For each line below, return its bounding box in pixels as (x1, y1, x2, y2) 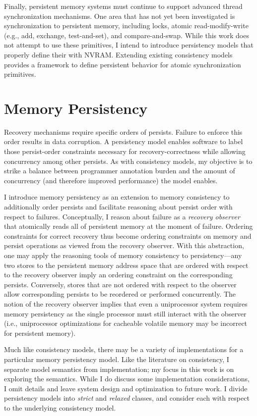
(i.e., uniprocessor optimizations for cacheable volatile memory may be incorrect (4, 318, 248, 328)
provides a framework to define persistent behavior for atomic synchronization (4, 59, 241, 69)
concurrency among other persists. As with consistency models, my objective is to (4, 156, 253, 166)
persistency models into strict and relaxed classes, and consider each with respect (4, 393, 250, 403)
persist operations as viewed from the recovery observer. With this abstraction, (4, 240, 244, 251)
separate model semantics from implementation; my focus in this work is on (4, 364, 234, 374)
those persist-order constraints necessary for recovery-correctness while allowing (4, 146, 246, 156)
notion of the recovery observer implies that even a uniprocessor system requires (4, 298, 248, 309)
